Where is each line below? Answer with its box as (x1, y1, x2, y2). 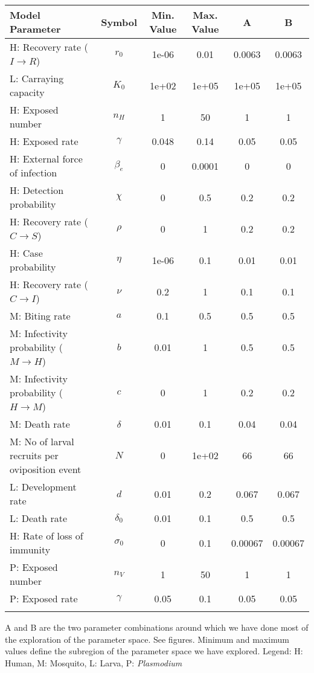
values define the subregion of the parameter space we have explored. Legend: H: (5, 645, 303, 657)
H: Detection (10, 183, 64, 197)
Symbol (101, 14, 137, 29)
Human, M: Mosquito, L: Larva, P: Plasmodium (5, 656, 182, 669)
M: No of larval (10, 434, 74, 448)
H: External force (10, 152, 83, 166)
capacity (10, 85, 45, 99)
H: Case (10, 246, 43, 260)
